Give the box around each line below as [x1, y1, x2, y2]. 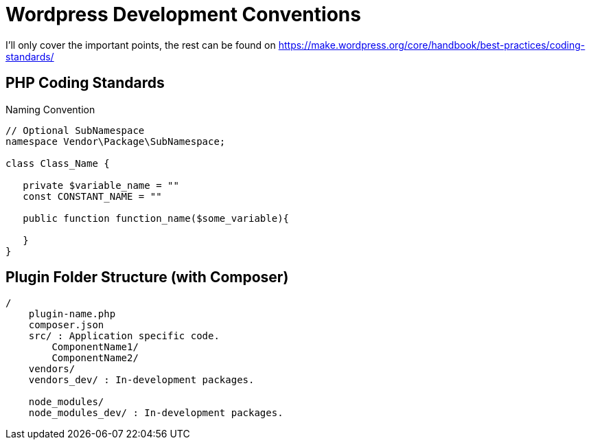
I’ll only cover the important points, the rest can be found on [5, 38, 276, 51]
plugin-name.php [28, 308, 116, 320]
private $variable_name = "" [23, 179, 179, 191]
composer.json [28, 319, 104, 331]
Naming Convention [5, 103, 95, 115]
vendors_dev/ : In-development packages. [28, 374, 255, 386]
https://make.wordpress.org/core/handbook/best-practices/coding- [278, 38, 586, 51]
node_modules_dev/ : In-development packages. [28, 407, 283, 419]
